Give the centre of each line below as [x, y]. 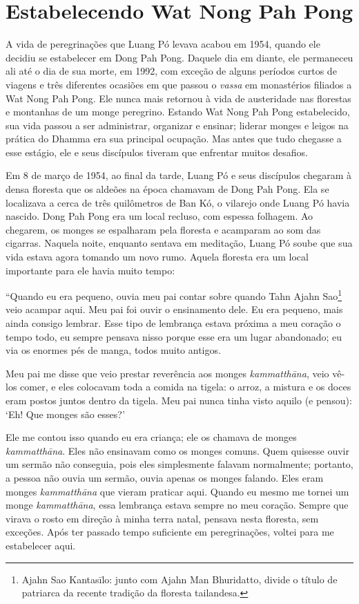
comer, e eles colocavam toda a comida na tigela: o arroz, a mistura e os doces [186, 387]
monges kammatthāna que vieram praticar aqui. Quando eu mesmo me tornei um [177, 491]
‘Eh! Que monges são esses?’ [65, 414]
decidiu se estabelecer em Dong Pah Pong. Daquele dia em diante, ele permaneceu [179, 57]
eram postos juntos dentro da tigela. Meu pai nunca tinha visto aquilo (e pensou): [179, 400]
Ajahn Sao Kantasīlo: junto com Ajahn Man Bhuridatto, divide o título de [179, 579]
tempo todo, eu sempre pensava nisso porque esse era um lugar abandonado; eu [174, 336]
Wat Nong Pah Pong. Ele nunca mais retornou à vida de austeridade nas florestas [178, 98]
